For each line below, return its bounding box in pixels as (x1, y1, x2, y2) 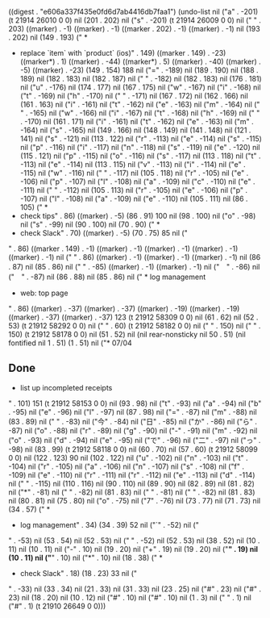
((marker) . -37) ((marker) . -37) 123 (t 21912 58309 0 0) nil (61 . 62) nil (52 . (8, 312, 259, 322)
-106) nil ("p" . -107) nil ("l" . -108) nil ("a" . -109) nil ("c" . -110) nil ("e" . (19, 177, 255, 186)
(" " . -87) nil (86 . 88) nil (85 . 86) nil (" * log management (8, 272, 206, 282)
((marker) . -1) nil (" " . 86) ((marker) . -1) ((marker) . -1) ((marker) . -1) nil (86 (8, 253, 261, 261)
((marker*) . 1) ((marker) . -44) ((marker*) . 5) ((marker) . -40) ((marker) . (19, 56, 262, 66)
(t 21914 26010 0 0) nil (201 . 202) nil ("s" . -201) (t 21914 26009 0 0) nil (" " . (8, 15, 262, 25)
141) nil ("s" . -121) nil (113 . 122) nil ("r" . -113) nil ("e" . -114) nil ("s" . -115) (19, 134, 262, 144)
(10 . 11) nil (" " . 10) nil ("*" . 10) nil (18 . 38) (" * (8, 553, 164, 562)
